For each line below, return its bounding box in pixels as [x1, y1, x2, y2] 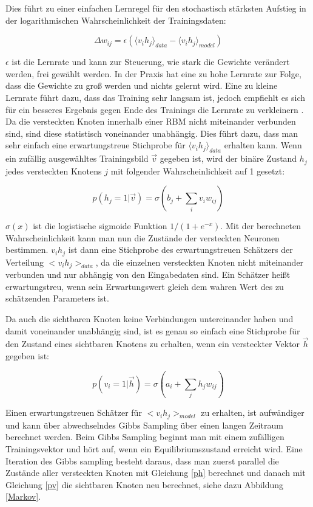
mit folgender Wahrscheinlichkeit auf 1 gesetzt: [110, 164, 285, 177]
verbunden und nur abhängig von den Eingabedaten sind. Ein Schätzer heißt [5, 268, 291, 281]
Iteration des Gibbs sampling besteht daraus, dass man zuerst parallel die [5, 454, 279, 467]
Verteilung [5, 255, 44, 268]
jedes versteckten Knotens [5, 164, 102, 177]
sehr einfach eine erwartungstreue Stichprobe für [5, 139, 186, 151]
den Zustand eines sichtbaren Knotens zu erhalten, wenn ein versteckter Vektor [5, 337, 300, 350]
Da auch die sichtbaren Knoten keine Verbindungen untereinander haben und [5, 312, 294, 325]
